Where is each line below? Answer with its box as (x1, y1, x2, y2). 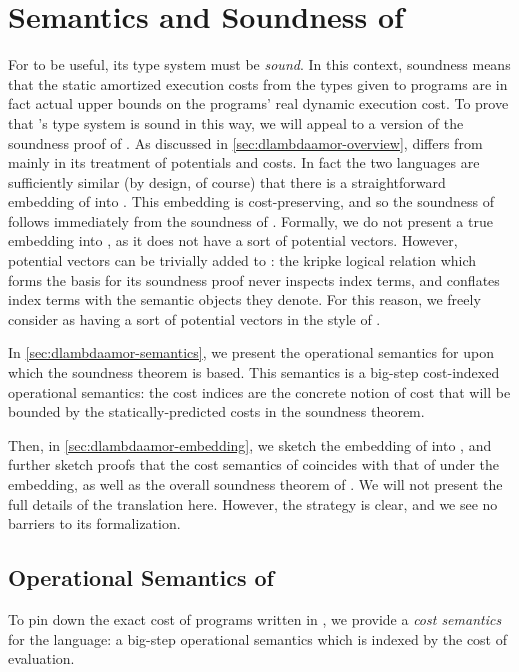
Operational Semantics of (8, 562, 274, 593)
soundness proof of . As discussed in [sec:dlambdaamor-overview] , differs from (8, 132, 483, 153)
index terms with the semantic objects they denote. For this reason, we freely (8, 289, 481, 310)
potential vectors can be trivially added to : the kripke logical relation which (8, 250, 477, 271)
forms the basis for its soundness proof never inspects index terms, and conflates (8, 269, 500, 290)
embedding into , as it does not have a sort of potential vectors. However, (8, 230, 458, 251)
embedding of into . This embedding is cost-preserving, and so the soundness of (8, 191, 495, 212)
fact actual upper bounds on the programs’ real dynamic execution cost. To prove (8, 93, 509, 114)
